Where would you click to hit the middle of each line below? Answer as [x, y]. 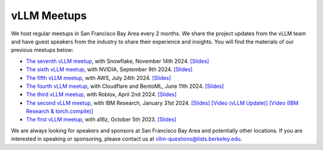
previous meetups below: [42, 50]
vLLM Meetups [49, 16]
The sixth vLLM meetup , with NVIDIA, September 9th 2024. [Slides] [109, 69]
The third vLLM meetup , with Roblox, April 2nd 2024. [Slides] [101, 94]
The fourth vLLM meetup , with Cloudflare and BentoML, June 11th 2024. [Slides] [125, 86]
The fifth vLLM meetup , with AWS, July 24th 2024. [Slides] [99, 78]
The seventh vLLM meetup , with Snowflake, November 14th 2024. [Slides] [118, 61]
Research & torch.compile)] [60, 111]
